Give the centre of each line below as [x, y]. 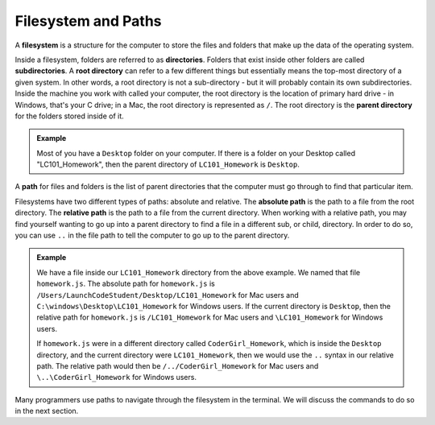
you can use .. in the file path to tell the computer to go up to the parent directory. [152, 235]
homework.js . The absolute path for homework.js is [126, 284]
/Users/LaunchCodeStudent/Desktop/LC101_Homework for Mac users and [168, 295]
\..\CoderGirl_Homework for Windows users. [117, 378]
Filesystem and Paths [88, 21]
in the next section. [47, 411]
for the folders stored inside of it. [69, 116]
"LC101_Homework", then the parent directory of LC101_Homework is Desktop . [168, 164]
